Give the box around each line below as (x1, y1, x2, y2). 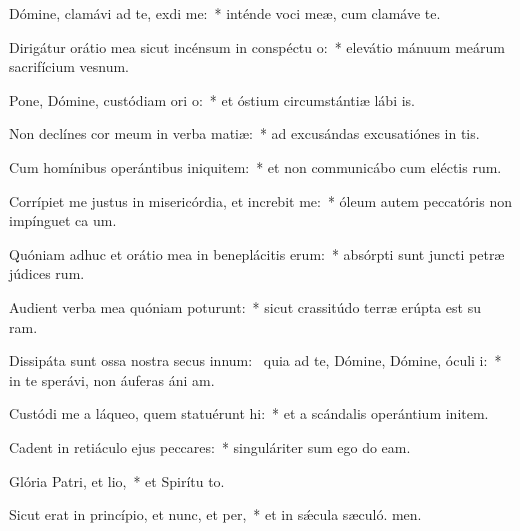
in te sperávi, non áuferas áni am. (9, 369, 215, 390)
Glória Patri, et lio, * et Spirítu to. (9, 470, 225, 491)
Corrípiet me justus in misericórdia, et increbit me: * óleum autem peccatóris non (9, 190, 512, 211)
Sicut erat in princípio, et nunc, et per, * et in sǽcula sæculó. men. (9, 504, 422, 525)
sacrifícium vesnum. (9, 56, 129, 77)
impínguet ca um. (9, 210, 117, 231)
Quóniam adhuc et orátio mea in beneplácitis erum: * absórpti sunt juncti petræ (9, 243, 505, 264)
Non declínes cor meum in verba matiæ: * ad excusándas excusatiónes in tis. (9, 123, 480, 144)
